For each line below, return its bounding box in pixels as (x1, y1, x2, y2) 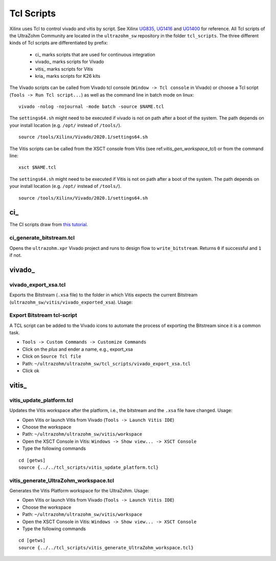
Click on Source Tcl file (22, 353, 81, 359)
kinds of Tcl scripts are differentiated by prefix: (9, 40, 108, 46)
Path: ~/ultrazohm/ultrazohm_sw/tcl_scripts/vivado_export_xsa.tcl (22, 360, 191, 366)
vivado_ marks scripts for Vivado (35, 59, 104, 65)
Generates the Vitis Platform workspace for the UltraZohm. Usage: (9, 488, 149, 494)
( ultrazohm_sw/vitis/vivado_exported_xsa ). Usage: (9, 299, 133, 305)
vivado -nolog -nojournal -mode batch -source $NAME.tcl (18, 104, 165, 110)
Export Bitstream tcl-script (9, 312, 78, 319)
